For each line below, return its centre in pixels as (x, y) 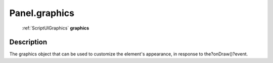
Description (28, 42)
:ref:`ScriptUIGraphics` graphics (56, 28)
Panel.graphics (42, 13)
